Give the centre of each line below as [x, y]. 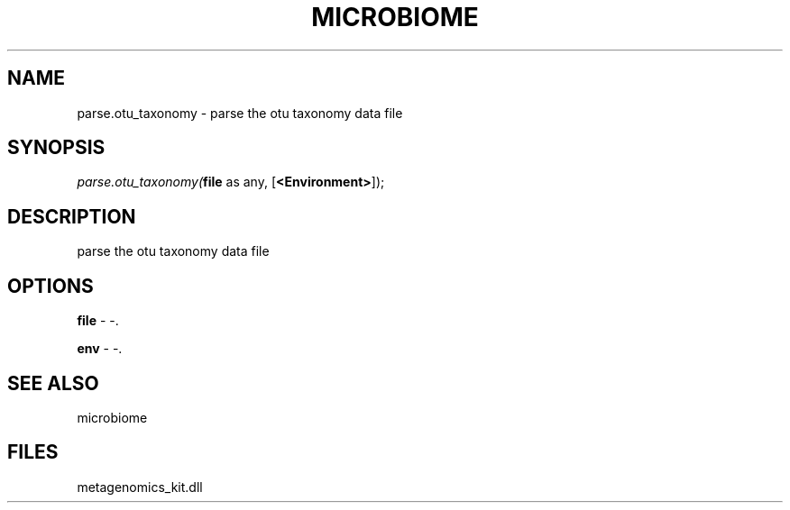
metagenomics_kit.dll [140, 487]
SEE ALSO [53, 383]
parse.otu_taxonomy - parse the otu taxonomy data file [240, 113]
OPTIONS [51, 286]
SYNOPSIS [56, 148]
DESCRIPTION [72, 216]
